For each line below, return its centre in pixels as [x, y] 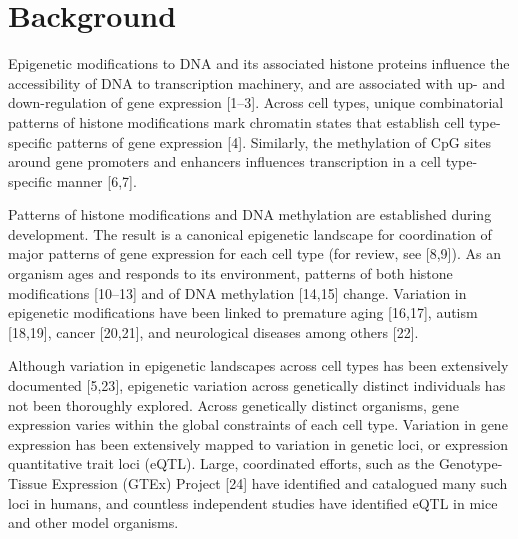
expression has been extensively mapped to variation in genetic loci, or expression [258, 443]
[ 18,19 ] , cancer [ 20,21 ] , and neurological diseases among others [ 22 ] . [213, 331]
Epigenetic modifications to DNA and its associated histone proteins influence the [259, 63]
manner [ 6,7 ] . [96, 180]
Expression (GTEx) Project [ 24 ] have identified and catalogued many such [279, 483]
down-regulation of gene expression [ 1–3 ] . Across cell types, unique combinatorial [256, 102]
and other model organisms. [93, 522]
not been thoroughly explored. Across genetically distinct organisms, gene [233, 404]
